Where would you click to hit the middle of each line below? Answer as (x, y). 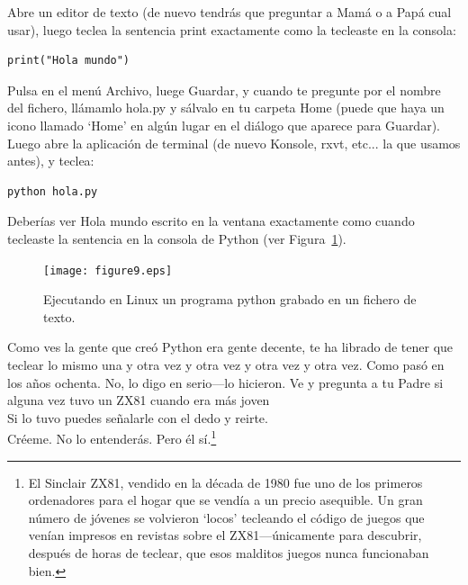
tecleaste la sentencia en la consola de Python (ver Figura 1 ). (177, 238)
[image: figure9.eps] (108, 270)
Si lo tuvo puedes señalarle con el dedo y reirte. (138, 417)
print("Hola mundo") (69, 61)
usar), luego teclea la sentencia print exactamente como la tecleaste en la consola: (232, 29)
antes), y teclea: (51, 161)
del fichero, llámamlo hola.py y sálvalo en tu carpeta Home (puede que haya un (226, 108)
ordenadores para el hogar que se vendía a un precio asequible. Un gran (225, 500)
